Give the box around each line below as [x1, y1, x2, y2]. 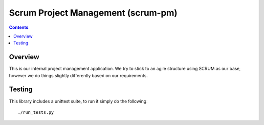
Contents [9, 24, 29, 30]
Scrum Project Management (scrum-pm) [9, 7, 178, 18]
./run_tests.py [18, 109, 54, 115]
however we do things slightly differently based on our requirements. [9, 72, 148, 78]
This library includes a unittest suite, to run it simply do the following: [9, 98, 148, 104]
